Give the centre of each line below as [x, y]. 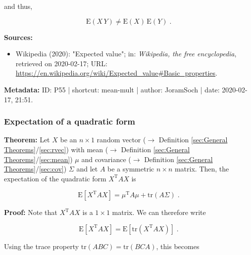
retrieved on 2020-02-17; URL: [61, 63]
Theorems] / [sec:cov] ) [35, 169]
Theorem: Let [27, 140]
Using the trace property [42, 246]
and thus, [18, 6]
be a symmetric [131, 169]
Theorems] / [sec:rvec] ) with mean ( [56, 149]
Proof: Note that [31, 212]
